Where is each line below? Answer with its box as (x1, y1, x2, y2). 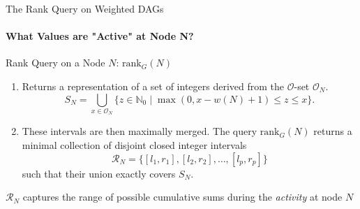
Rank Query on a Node (6, 55, 105, 70)
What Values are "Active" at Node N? (6, 29, 194, 43)
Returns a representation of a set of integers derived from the (22, 78, 285, 93)
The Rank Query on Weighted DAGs (6, 1, 164, 15)
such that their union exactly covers (22, 166, 176, 180)
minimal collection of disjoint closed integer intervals (22, 137, 247, 152)
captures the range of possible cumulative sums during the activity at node (22, 189, 343, 204)
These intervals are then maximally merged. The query (22, 124, 257, 138)
